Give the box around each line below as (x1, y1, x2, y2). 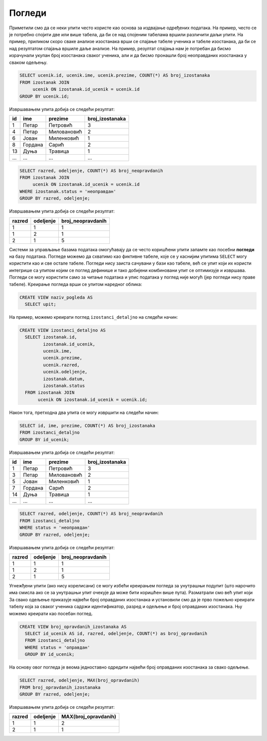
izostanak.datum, (43, 376, 85, 382)
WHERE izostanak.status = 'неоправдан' (19, 188, 116, 194)
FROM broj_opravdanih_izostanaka (19, 684, 101, 690)
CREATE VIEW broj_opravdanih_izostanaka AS (19, 624, 127, 629)
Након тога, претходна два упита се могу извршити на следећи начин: (9, 409, 159, 415)
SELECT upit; (25, 301, 56, 307)
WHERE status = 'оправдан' (25, 644, 90, 650)
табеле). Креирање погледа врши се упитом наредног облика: (9, 281, 142, 287)
